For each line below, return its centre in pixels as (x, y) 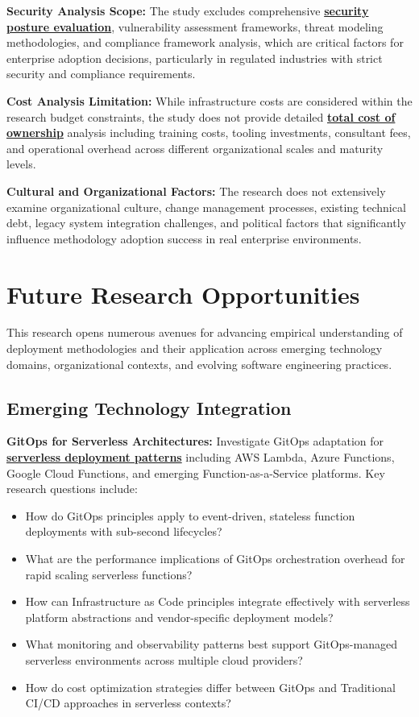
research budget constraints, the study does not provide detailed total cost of (201, 116)
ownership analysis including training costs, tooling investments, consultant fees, (209, 133)
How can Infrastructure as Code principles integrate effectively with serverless (218, 601)
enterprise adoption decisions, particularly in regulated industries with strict (195, 58)
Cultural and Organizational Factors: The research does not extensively (196, 191)
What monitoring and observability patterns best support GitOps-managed (211, 644)
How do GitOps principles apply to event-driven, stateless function (190, 515)
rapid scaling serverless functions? (109, 574)
